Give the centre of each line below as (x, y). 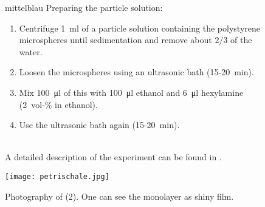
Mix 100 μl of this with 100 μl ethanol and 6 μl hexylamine (131, 92)
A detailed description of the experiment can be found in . (113, 157)
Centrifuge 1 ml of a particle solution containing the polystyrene (139, 28)
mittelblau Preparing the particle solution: (84, 7)
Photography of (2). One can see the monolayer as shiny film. (119, 196)
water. (31, 51)
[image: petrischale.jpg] (57, 176)
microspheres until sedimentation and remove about (115, 40)
